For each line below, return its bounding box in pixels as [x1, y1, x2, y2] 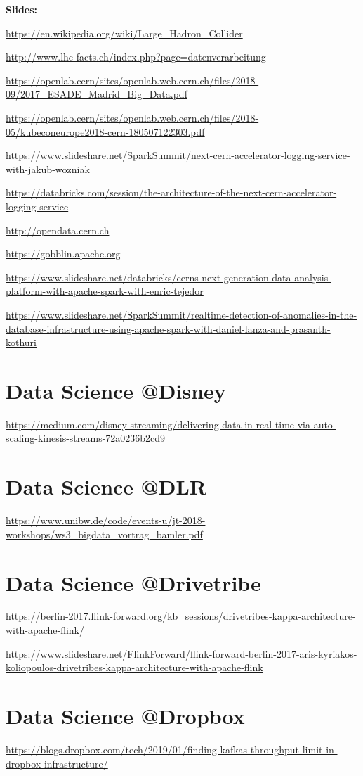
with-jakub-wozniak [6, 161, 90, 176]
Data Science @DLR [6, 472, 207, 501]
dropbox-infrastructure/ [6, 756, 108, 770]
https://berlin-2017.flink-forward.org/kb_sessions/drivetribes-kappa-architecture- [6, 609, 356, 623]
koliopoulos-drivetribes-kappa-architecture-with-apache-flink [6, 660, 263, 675]
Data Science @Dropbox [6, 701, 245, 730]
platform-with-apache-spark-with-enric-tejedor [6, 284, 204, 298]
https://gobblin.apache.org [6, 246, 121, 261]
